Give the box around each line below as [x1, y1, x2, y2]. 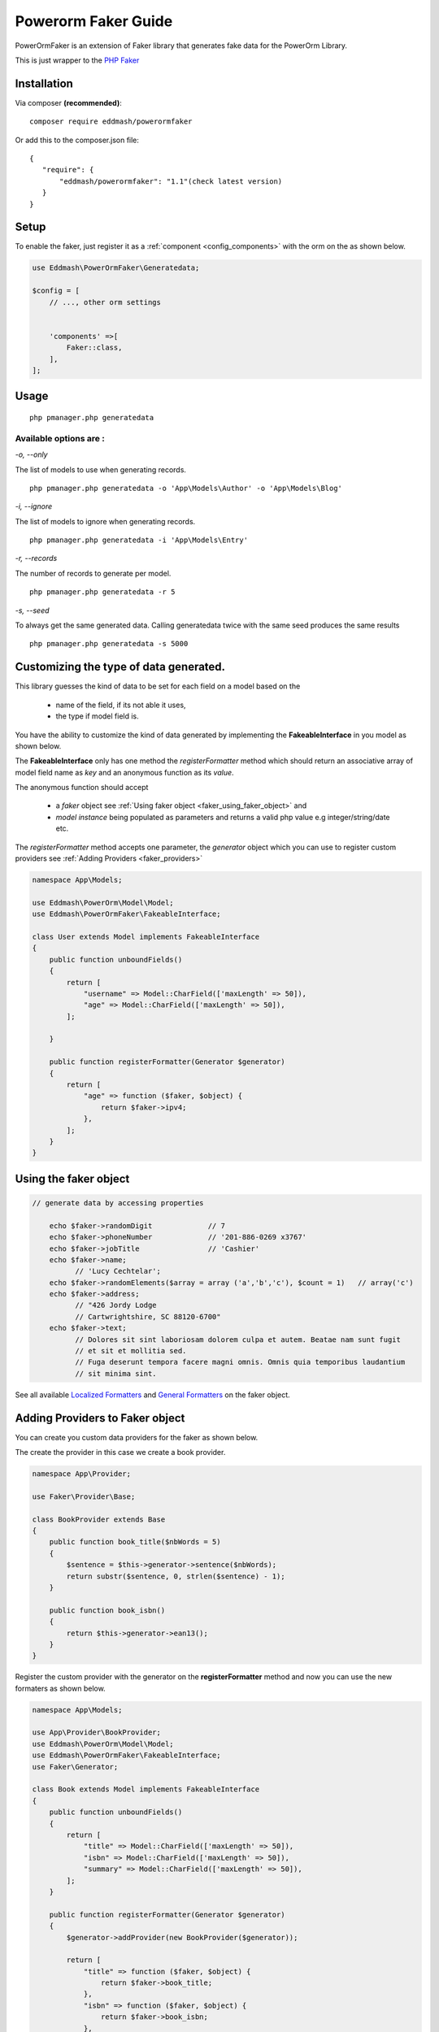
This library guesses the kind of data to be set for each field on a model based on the [15, 681, 301, 691]
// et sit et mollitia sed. [74, 1346, 187, 1356]
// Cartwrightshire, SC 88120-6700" [74, 1312, 221, 1321]
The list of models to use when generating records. [15, 464, 187, 475]
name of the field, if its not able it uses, [55, 700, 186, 710]
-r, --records [15, 554, 58, 563]
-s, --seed [15, 606, 50, 615]
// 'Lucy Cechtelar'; [74, 1266, 162, 1276]
